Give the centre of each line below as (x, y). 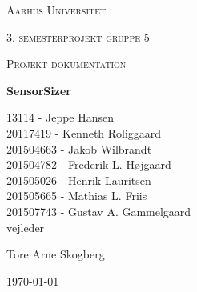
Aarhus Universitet (56, 10)
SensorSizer (39, 90)
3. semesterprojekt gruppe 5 (78, 36)
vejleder (26, 227)
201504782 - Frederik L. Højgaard (89, 164)
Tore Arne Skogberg (56, 254)
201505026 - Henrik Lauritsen (79, 180)
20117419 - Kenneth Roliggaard (84, 132)
